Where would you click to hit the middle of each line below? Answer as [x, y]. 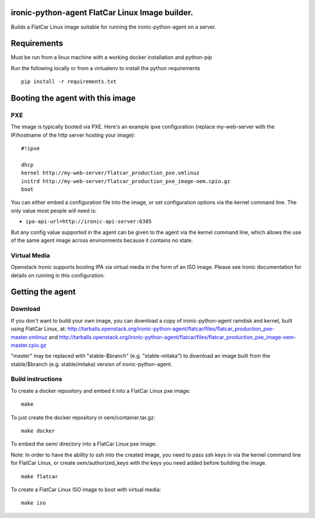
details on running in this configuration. [58, 275]
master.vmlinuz [29, 337]
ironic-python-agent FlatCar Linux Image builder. [102, 13]
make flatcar [40, 476]
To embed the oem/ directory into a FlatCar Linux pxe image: [84, 444]
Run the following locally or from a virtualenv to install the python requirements [106, 68]
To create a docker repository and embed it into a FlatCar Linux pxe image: [101, 391]
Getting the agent [43, 292]
